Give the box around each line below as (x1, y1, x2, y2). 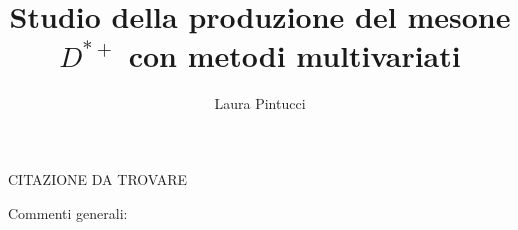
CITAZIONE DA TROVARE (8, 168, 188, 189)
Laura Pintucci (214, 93, 306, 114)
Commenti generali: (8, 202, 128, 223)
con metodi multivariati (128, 35, 461, 76)
